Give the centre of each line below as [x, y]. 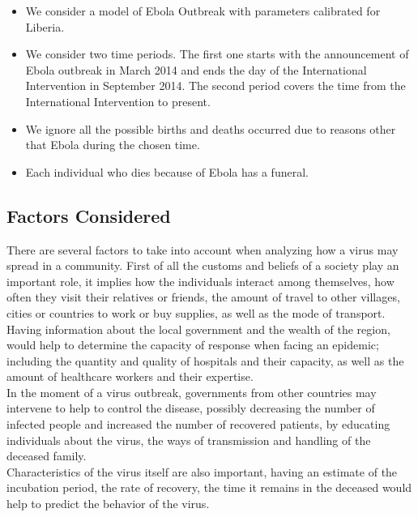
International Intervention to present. [118, 101]
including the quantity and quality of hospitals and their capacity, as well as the [205, 360]
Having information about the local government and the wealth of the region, [198, 329]
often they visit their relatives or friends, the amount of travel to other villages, [203, 297]
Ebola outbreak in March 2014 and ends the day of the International [196, 69]
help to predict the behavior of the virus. [108, 504]
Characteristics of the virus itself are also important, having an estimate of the [202, 471]
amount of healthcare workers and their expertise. [130, 376]
